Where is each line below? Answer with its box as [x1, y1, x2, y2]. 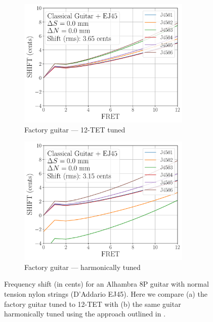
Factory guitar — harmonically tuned [24, 261, 141, 272]
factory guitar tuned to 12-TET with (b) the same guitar [4, 298, 181, 309]
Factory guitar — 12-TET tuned [24, 124, 125, 134]
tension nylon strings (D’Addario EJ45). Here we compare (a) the [4, 288, 207, 299]
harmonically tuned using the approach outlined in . [4, 308, 166, 319]
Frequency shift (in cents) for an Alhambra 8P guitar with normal [4, 279, 209, 289]
